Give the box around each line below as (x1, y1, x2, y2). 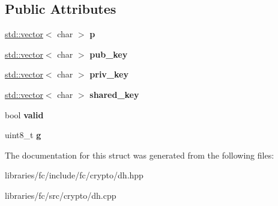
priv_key (89, 68, 128, 80)
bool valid (5, 108, 44, 121)
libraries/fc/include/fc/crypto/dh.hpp (5, 169, 144, 181)
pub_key (89, 47, 128, 60)
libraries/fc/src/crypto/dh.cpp (5, 189, 116, 201)
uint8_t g (5, 129, 41, 141)
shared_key (89, 88, 139, 100)
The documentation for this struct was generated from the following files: (5, 148, 274, 161)
